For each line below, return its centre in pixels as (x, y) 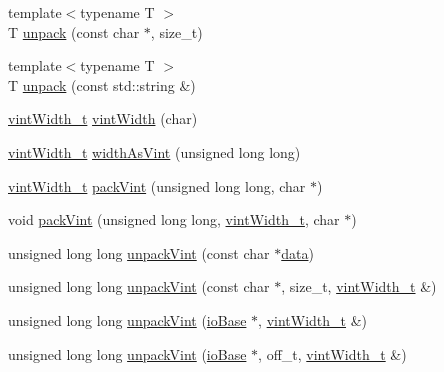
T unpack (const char (74, 31)
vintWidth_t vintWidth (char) (103, 118)
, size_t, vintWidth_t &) (359, 286)
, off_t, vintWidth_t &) (332, 353)
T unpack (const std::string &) (102, 84)
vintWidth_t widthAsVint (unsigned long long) (154, 151)
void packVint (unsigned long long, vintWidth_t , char (174, 219)
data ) (297, 252)
